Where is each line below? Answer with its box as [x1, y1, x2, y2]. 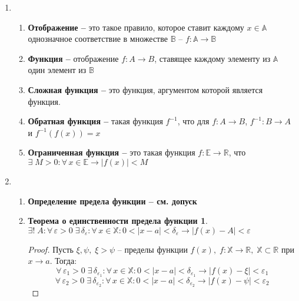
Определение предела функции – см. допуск [28, 194, 197, 207]
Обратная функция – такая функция [28, 115, 163, 127]
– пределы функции [117, 243, 188, 255]
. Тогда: [49, 254, 77, 267]
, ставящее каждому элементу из [154, 52, 271, 64]
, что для [177, 115, 210, 127]
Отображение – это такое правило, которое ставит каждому [28, 21, 244, 33]
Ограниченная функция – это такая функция [28, 146, 195, 158]
